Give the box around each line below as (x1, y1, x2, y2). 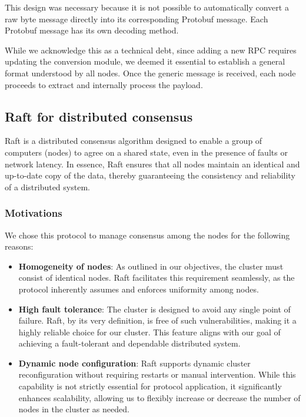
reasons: (5, 240, 34, 253)
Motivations (5, 206, 62, 220)
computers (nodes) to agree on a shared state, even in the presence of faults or (5, 146, 288, 158)
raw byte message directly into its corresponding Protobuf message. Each (5, 12, 268, 25)
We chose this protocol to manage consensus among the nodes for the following (5, 228, 290, 241)
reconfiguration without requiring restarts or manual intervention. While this (18, 368, 296, 381)
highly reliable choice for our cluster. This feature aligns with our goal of (18, 325, 281, 338)
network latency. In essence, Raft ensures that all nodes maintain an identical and (5, 157, 300, 170)
